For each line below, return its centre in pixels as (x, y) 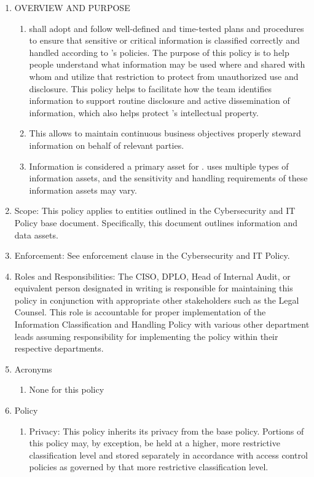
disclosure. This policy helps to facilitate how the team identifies (150, 88)
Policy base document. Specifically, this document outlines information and (156, 222)
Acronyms (33, 369)
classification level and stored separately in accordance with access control (168, 455)
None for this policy (67, 389)
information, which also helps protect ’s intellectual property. (144, 112)
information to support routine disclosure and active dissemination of (159, 101)
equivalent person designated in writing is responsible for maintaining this (154, 288)
